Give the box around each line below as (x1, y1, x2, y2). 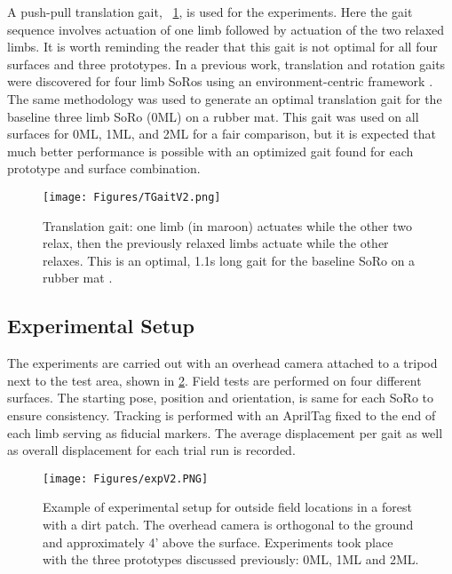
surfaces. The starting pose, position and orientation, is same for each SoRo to (7, 388, 433, 407)
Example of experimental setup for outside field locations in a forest (43, 498, 412, 516)
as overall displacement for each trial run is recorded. (7, 441, 296, 459)
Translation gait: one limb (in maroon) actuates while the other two (43, 216, 412, 235)
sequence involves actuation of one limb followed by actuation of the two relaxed (7, 20, 445, 38)
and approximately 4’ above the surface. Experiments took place (43, 532, 393, 551)
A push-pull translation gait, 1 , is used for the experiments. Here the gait (7, 3, 413, 20)
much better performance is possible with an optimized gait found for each (7, 141, 414, 160)
